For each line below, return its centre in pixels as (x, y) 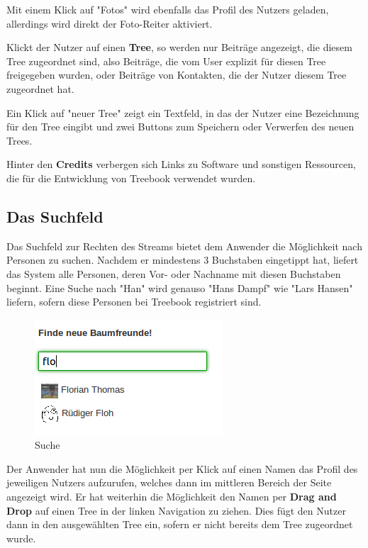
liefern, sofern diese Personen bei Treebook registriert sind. (134, 302)
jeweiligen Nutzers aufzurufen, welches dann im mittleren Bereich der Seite (169, 482)
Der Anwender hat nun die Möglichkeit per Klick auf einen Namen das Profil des (182, 468)
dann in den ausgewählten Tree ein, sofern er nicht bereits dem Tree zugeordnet (180, 524)
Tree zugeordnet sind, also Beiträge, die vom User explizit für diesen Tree (166, 61)
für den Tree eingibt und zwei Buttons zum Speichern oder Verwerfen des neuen (180, 127)
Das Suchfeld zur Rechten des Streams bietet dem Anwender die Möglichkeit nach (184, 246)
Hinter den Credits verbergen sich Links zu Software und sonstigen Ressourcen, (181, 164)
